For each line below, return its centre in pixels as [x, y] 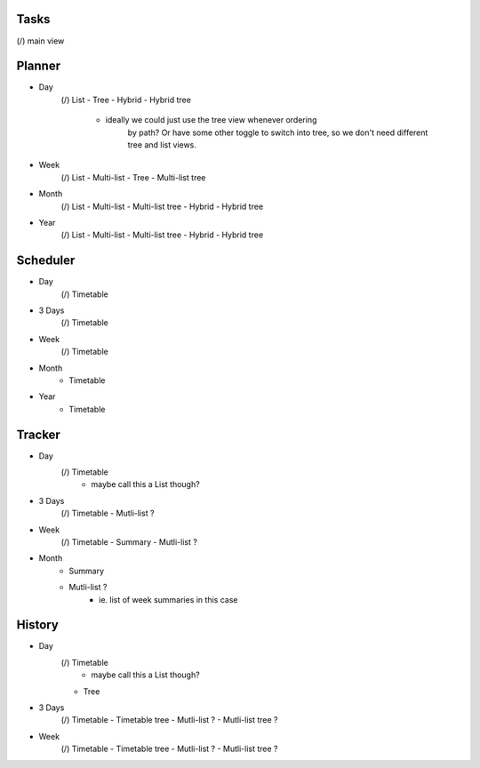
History [38, 625]
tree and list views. [162, 144]
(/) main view [40, 41]
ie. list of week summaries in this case [168, 599]
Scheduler [46, 261]
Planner [39, 66]
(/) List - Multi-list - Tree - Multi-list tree [133, 177]
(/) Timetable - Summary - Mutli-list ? [129, 542]
